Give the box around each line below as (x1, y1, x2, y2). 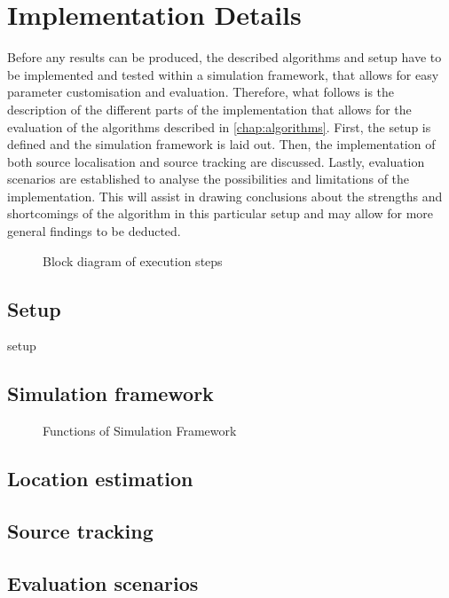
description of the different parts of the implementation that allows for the (7, 99, 412, 118)
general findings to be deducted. (7, 222, 181, 240)
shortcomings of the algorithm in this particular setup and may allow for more (7, 204, 434, 223)
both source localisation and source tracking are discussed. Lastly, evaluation (7, 152, 425, 170)
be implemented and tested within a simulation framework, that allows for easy (7, 65, 439, 83)
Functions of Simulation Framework (43, 421, 237, 440)
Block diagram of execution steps (43, 251, 223, 270)
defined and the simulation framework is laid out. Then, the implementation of (7, 135, 436, 153)
